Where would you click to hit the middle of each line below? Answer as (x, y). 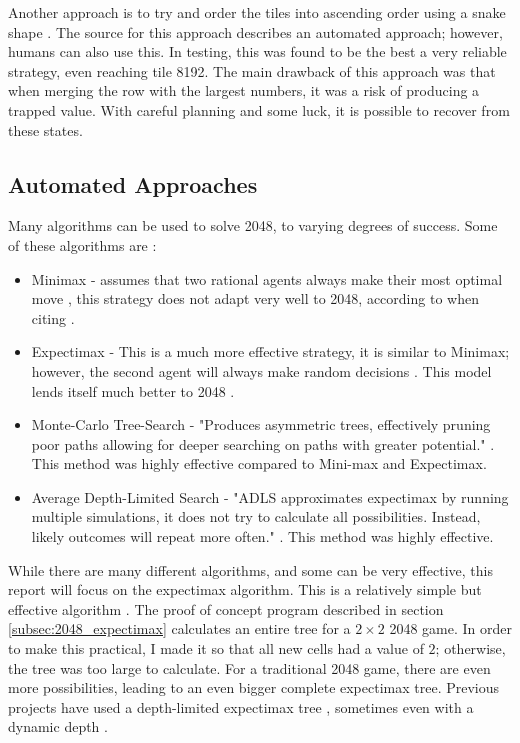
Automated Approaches (133, 183)
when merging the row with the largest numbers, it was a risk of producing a (244, 90)
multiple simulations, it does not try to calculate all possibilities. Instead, (256, 516)
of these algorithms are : (82, 244)
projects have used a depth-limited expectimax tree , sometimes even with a (241, 706)
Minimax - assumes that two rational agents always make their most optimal (267, 278)
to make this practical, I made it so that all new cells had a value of (216, 648)
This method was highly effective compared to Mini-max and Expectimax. (259, 463)
